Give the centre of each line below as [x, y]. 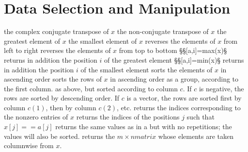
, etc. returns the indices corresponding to [178, 107]
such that [201, 117]
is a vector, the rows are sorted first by [184, 98]
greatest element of [32, 41]
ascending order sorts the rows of [53, 79]
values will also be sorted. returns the [60, 136]
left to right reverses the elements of [57, 50]
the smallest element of [103, 41]
